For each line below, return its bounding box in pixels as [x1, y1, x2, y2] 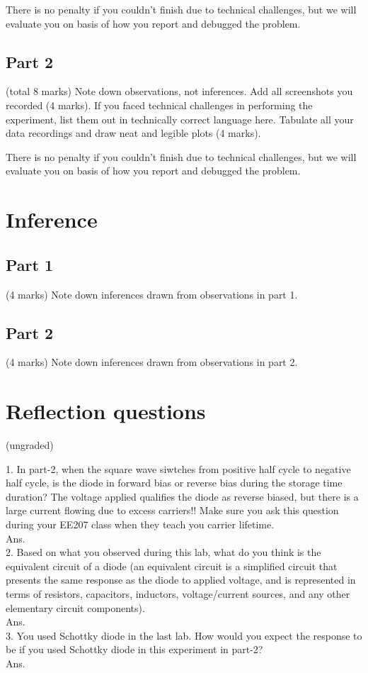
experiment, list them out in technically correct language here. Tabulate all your [6, 111, 354, 126]
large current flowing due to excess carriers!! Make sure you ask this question [6, 503, 339, 518]
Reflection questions [6, 396, 206, 426]
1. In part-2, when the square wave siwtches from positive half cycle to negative [6, 461, 351, 476]
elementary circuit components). [6, 600, 145, 615]
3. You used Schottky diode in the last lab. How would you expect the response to [6, 628, 362, 643]
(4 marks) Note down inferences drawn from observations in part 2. [6, 355, 298, 369]
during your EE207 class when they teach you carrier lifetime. [6, 517, 275, 532]
